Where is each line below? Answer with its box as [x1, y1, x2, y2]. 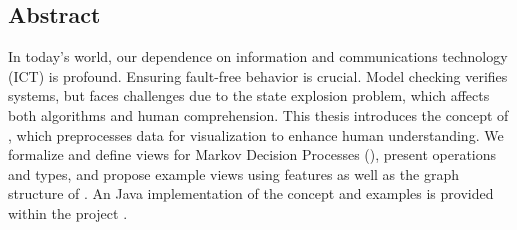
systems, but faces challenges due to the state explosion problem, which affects [8, 85, 490, 106]
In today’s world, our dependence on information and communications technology [8, 46, 508, 67]
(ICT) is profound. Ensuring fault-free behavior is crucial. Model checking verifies [8, 65, 508, 86]
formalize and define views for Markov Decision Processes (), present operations [8, 144, 497, 165]
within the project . [8, 202, 128, 223]
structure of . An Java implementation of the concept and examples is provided [8, 183, 494, 204]
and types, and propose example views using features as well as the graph [8, 163, 459, 184]
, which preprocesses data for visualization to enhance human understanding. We [8, 124, 504, 145]
